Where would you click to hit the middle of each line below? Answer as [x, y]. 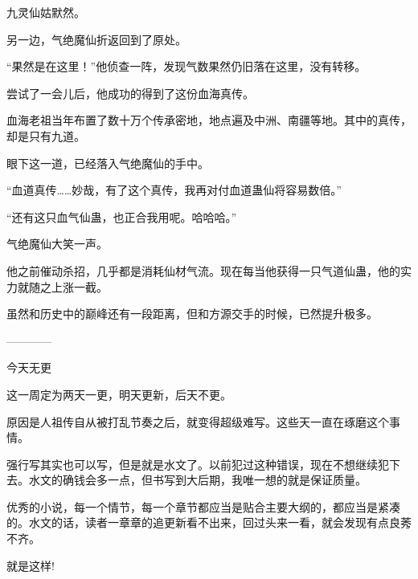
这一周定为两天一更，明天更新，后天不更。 [119, 394]
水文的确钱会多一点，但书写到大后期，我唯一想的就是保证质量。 [197, 480]
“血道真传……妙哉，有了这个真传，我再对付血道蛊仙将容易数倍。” [174, 190]
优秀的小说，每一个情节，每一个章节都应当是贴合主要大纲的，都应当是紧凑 [203, 506]
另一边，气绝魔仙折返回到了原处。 [96, 39]
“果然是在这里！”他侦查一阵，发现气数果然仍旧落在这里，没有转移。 [186, 66]
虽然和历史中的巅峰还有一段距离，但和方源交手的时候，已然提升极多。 [192, 314]
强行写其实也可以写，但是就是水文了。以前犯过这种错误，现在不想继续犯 [198, 464]
